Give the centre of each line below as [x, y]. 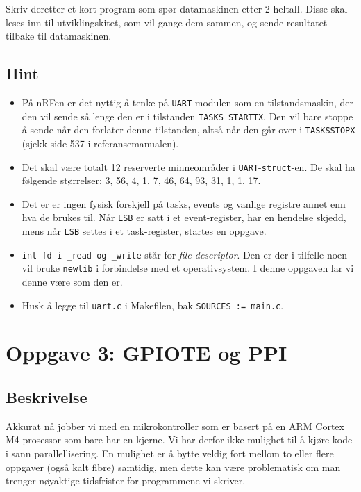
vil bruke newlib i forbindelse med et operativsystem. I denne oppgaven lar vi [188, 268]
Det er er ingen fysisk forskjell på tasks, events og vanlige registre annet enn [184, 203]
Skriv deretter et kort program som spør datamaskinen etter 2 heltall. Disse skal [177, 8]
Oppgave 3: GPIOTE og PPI [146, 353]
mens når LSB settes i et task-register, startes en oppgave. [144, 231]
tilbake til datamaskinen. [59, 36]
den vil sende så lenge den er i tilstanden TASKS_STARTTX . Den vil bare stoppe [187, 116]
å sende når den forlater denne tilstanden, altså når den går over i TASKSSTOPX [188, 130]
